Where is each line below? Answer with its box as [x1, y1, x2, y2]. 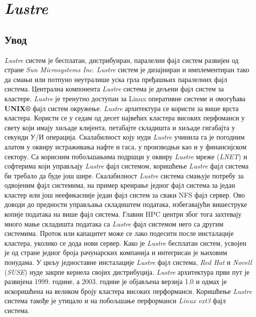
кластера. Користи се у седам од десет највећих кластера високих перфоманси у [4, 113, 245, 123]
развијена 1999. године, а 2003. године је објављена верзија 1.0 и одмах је [4, 276, 227, 287]
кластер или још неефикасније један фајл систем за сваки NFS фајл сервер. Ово [4, 189, 245, 200]
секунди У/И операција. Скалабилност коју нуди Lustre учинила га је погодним [4, 132, 245, 142]
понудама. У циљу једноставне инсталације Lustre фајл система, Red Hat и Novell [4, 257, 252, 267]
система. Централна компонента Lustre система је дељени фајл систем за [4, 84, 224, 94]
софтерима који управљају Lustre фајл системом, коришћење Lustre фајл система [4, 161, 249, 171]
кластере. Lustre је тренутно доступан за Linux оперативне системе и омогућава [4, 93, 246, 103]
